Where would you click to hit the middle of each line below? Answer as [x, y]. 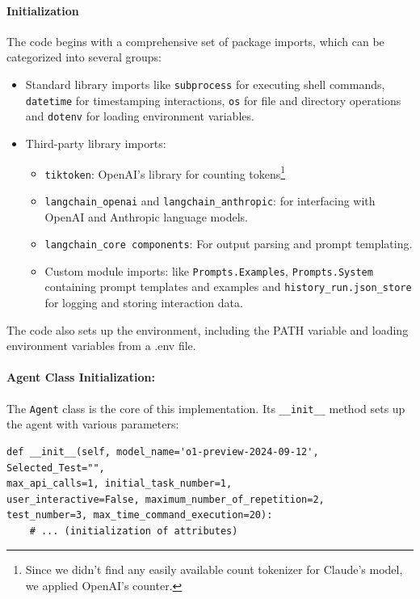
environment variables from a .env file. [101, 346]
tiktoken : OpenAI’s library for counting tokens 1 [165, 172]
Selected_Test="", [56, 468]
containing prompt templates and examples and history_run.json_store [228, 287]
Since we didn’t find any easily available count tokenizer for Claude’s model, [214, 569]
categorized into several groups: [84, 57]
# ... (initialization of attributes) [134, 531]
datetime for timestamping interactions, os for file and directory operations [213, 100]
